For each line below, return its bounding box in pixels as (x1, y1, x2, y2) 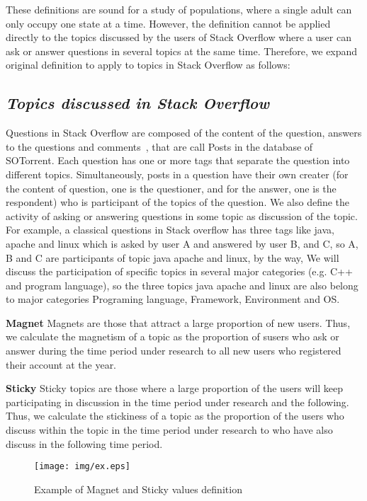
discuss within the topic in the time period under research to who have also (6, 422, 333, 437)
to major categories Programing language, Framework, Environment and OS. (6, 292, 340, 306)
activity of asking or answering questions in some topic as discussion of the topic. (6, 208, 358, 223)
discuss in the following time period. (6, 436, 163, 451)
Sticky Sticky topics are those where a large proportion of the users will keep (6, 381, 343, 396)
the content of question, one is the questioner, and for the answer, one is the (6, 180, 337, 195)
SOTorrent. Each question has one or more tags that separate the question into (6, 153, 350, 168)
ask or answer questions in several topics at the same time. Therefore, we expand (6, 43, 358, 58)
